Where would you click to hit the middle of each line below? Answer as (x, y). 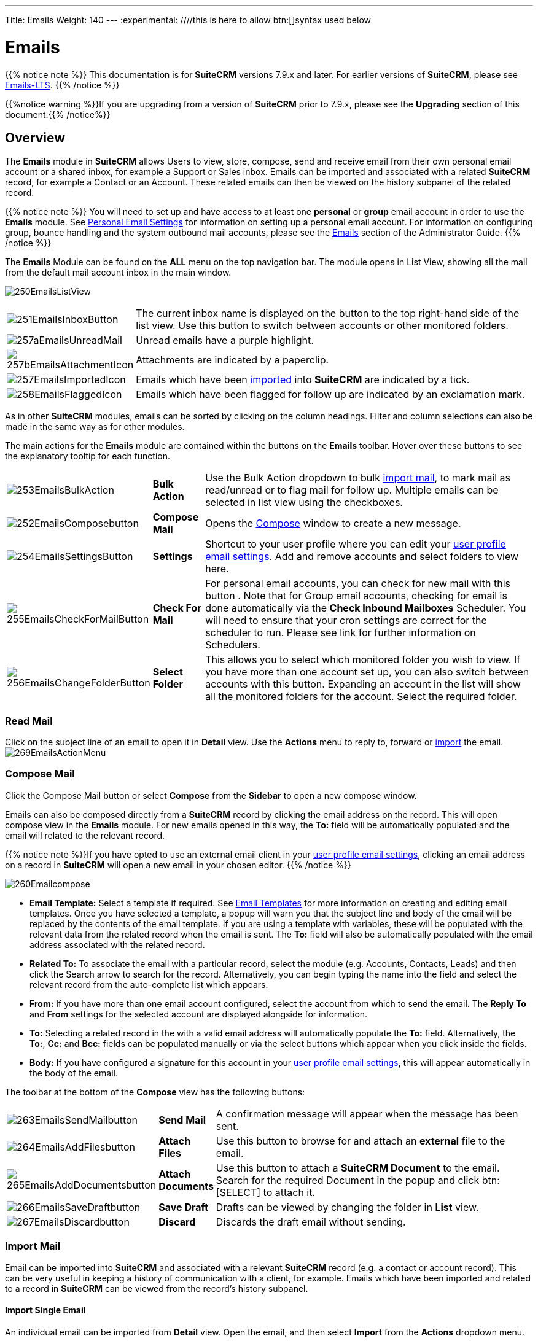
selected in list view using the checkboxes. (304, 503)
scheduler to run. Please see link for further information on (341, 633)
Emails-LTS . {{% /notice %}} (62, 85)
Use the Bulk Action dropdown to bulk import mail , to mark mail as (358, 478)
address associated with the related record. (117, 944)
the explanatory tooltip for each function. (88, 456)
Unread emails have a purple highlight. (225, 340)
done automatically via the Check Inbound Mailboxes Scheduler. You (366, 608)
